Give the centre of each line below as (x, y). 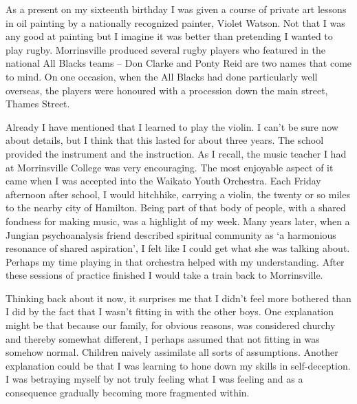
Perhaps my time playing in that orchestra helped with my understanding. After (175, 261)
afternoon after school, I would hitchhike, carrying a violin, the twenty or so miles (178, 194)
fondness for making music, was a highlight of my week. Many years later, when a (178, 221)
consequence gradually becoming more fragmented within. (128, 393)
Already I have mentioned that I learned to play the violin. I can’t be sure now (172, 126)
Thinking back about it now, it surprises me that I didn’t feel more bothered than (178, 298)
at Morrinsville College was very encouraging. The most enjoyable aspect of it (170, 167)
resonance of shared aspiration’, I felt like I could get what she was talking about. (178, 248)
